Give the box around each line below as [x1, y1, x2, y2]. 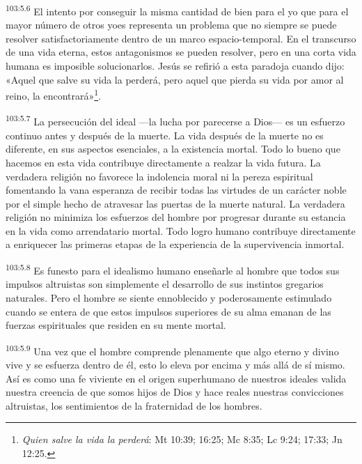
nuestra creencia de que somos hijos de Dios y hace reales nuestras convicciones [6, 385, 344, 399]
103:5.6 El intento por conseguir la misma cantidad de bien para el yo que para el [6, 2, 349, 18]
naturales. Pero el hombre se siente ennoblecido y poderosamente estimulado [6, 290, 332, 304]
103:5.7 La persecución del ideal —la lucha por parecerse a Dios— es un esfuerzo [6, 112, 345, 129]
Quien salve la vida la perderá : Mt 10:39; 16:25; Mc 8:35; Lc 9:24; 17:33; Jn [22, 432, 343, 447]
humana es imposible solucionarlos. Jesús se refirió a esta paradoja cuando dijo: [6, 59, 345, 73]
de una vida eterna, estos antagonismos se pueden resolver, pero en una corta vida [6, 45, 356, 59]
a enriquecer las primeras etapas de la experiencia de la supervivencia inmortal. [6, 237, 345, 252]
